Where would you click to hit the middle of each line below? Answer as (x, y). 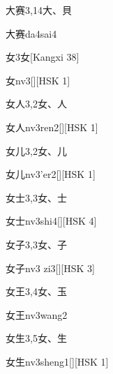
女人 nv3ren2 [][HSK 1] (52, 127)
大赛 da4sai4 (31, 33)
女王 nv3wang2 (37, 314)
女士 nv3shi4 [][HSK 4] (51, 221)
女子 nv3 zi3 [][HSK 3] (50, 268)
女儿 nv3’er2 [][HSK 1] (51, 174)
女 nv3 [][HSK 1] (38, 80)
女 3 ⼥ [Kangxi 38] (43, 57)
